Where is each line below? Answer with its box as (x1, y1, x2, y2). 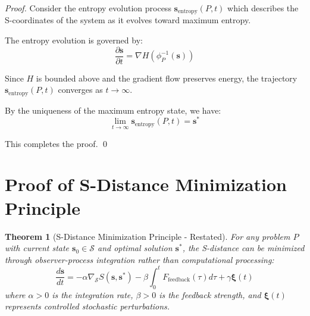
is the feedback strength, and (159, 288, 261, 301)
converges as (58, 83, 103, 96)
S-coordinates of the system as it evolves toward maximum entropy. (5, 14, 251, 26)
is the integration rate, (52, 288, 133, 301)
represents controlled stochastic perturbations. (5, 300, 170, 312)
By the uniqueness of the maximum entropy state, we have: (5, 104, 221, 116)
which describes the (227, 2, 299, 14)
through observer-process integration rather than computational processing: (5, 253, 274, 265)
